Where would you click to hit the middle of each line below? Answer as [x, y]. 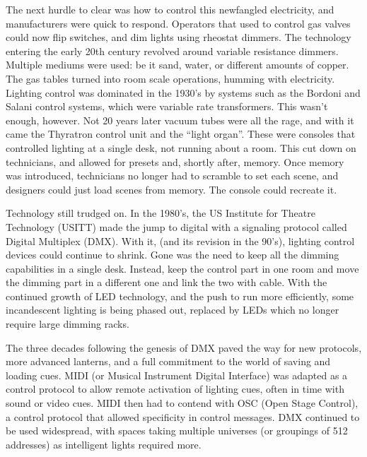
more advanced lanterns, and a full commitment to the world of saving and [168, 361]
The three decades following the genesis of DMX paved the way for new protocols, [184, 347]
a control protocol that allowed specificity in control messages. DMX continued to [183, 416]
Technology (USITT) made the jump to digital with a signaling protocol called [176, 226]
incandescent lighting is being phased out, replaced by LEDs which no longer [173, 310]
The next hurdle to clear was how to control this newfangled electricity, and [170, 9]
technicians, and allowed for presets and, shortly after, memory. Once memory [175, 161]
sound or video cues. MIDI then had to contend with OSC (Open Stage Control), [182, 403]
